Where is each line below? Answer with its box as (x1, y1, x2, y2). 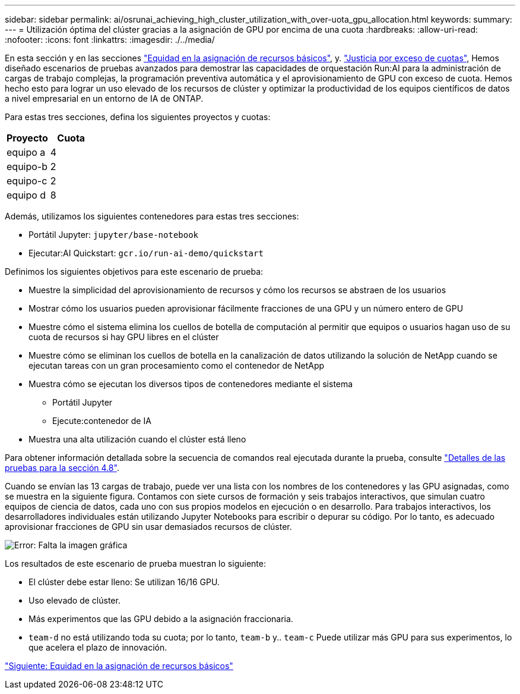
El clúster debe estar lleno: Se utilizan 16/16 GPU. (28, 577, 220, 587)
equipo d (7, 189, 46, 201)
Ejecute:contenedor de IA (52, 416, 151, 426)
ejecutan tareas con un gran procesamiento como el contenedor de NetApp (28, 360, 325, 370)
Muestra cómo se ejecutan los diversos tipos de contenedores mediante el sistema (28, 379, 353, 389)
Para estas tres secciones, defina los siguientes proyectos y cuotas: (5, 112, 271, 122)
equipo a (7, 146, 46, 158)
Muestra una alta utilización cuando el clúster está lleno (28, 434, 246, 444)
